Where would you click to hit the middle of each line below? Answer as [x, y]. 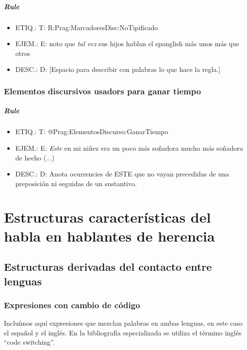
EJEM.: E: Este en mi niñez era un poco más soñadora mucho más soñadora [129, 148]
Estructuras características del [107, 217]
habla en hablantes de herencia [109, 236]
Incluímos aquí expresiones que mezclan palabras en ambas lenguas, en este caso [123, 323]
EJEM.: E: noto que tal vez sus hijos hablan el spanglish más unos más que [127, 44]
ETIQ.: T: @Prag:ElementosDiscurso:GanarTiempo [92, 131]
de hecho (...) [35, 157]
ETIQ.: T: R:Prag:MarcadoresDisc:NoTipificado [87, 27]
